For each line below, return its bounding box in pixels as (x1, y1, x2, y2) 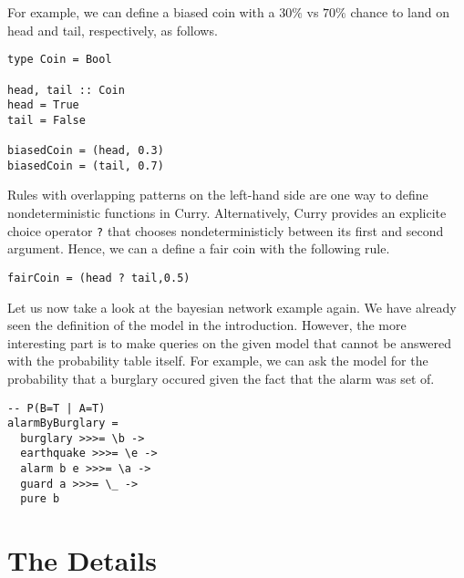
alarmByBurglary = (7, 417, 119, 430)
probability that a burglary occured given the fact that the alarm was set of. (7, 368, 435, 387)
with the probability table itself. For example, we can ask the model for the (7, 351, 428, 370)
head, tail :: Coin (7, 83, 125, 97)
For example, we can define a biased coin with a (7, 3, 275, 21)
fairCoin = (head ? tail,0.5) (7, 271, 191, 284)
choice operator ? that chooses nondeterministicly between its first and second (7, 221, 444, 240)
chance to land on (350, 3, 449, 21)
